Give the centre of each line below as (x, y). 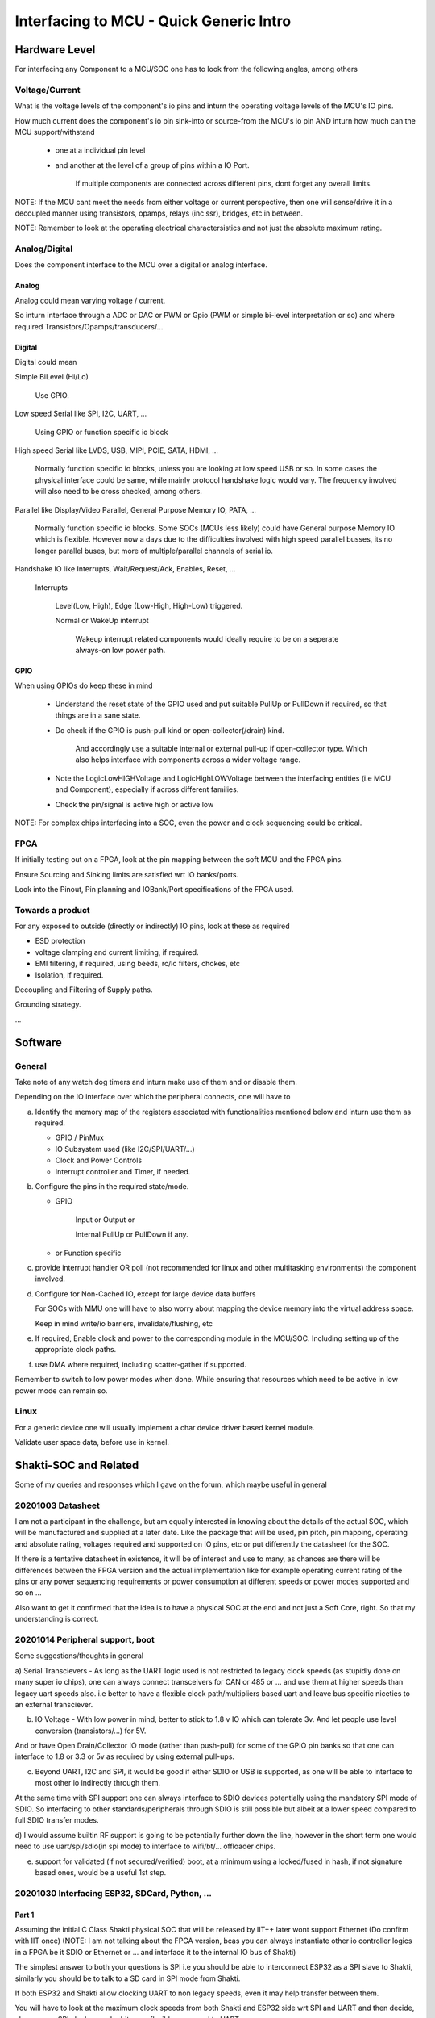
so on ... (28, 1593)
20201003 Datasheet (57, 1505)
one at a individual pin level (100, 150)
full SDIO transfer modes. (57, 1820)
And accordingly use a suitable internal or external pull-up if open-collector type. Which (221, 749)
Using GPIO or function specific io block (101, 432)
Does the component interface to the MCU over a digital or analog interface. (141, 265)
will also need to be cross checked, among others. (119, 492)
